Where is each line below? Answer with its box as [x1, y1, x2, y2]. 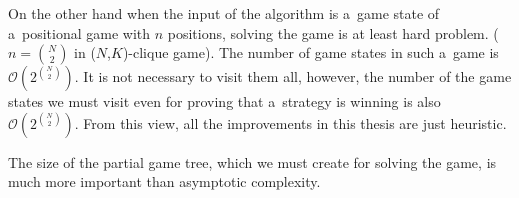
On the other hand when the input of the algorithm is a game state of [8, 3, 440, 23]
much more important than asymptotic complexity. [8, 171, 321, 192]
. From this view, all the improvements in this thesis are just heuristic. [74, 112, 507, 133]
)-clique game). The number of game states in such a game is [122, 42, 499, 63]
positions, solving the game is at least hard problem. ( [167, 22, 499, 43]
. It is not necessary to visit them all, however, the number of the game [74, 66, 512, 87]
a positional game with [8, 22, 151, 43]
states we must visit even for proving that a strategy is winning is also [8, 91, 441, 112]
